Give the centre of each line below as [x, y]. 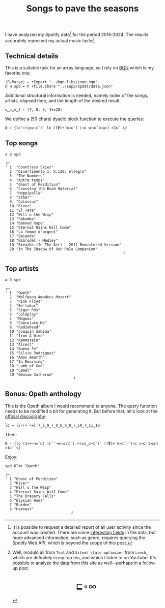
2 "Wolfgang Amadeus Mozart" [40, 297]
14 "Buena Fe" [24, 349]
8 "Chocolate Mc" [28, 323]
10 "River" [21, 206]
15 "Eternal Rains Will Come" [40, 228]
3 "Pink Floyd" [26, 301]
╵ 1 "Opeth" [18, 293]
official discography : [26, 416]
